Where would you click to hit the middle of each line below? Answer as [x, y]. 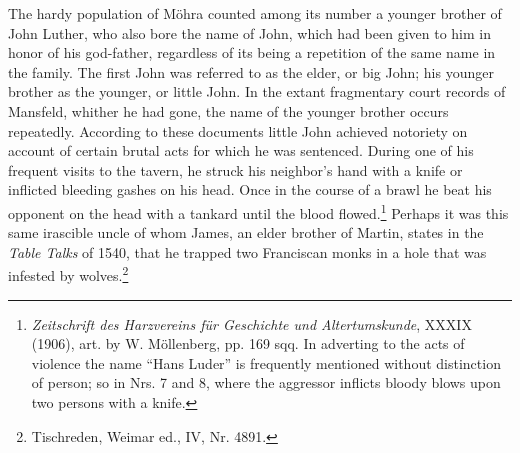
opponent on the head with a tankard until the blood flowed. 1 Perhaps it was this [258, 211]
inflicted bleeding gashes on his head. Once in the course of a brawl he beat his [250, 189]
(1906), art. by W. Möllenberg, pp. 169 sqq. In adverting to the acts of [248, 343]
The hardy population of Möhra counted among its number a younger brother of [255, 13]
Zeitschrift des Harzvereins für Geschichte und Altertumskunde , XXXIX [251, 323]
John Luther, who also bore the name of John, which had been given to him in [249, 32]
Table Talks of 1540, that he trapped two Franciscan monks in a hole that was [247, 251]
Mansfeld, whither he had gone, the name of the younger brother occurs [228, 110]
